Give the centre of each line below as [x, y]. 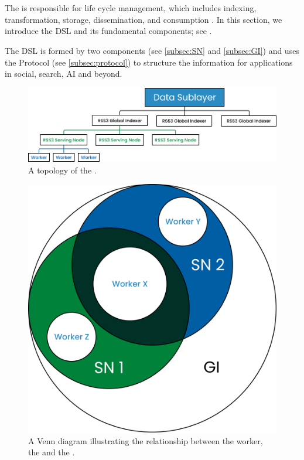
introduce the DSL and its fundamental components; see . [108, 31]
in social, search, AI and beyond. [64, 74]
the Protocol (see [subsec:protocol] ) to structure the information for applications [149, 62]
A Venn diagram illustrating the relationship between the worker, [146, 440]
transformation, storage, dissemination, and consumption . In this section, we [144, 19]
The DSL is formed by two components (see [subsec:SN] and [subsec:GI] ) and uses [152, 50]
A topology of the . [62, 170]
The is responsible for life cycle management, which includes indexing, [131, 8]
